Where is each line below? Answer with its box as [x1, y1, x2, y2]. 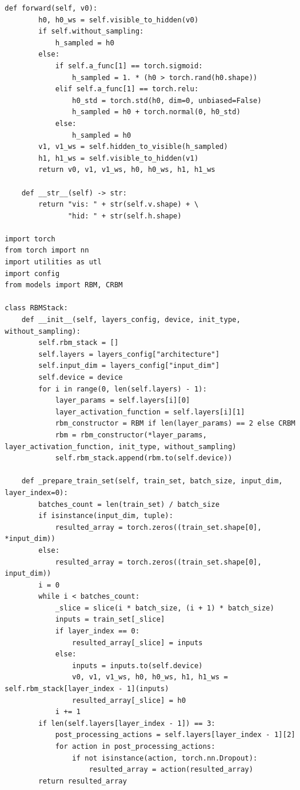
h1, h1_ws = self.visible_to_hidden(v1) [38, 154, 199, 162]
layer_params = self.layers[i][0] [55, 396, 190, 405]
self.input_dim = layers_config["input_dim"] [38, 361, 220, 370]
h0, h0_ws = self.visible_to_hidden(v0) [38, 15, 199, 24]
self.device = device [38, 373, 123, 381]
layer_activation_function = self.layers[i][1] [55, 407, 245, 416]
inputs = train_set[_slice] [55, 615, 165, 624]
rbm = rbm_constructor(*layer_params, [55, 430, 207, 439]
